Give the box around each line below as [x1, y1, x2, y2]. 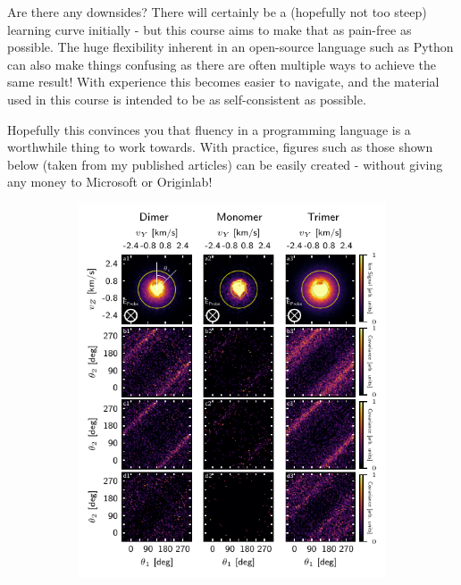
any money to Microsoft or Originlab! [7, 172, 213, 191]
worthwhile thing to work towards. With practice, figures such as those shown [7, 138, 433, 156]
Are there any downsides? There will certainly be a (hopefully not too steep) [7, 3, 427, 21]
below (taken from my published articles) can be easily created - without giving [7, 155, 443, 173]
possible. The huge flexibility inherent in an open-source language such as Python [7, 38, 454, 56]
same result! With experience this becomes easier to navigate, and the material [7, 72, 440, 91]
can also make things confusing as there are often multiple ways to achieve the [7, 54, 436, 73]
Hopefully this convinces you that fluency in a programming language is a [7, 120, 411, 138]
